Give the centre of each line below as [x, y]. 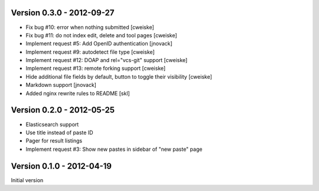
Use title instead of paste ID [59, 132]
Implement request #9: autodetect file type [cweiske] [90, 52]
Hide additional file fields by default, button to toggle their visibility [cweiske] [119, 76]
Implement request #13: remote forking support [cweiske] [96, 69]
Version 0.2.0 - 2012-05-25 [63, 110]
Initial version [27, 180]
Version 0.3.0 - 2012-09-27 [63, 13]
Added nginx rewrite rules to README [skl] [78, 93]
